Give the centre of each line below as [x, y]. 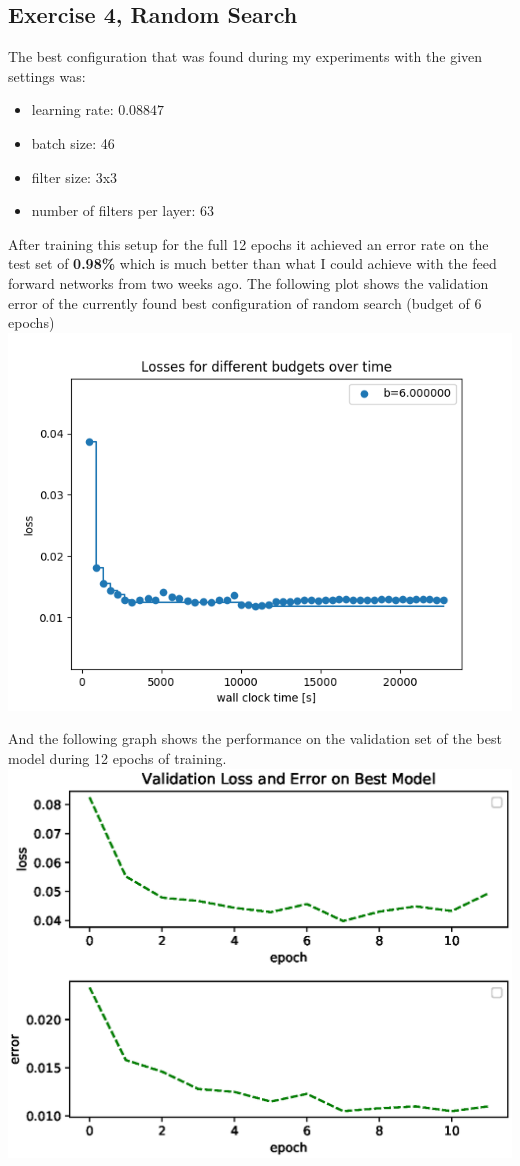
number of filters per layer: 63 [123, 210]
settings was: [47, 75]
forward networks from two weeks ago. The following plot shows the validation [248, 282]
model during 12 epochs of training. [117, 757]
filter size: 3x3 [74, 176]
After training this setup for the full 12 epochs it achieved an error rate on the [248, 243]
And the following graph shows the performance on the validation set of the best [255, 738]
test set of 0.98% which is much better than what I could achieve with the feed [252, 263]
